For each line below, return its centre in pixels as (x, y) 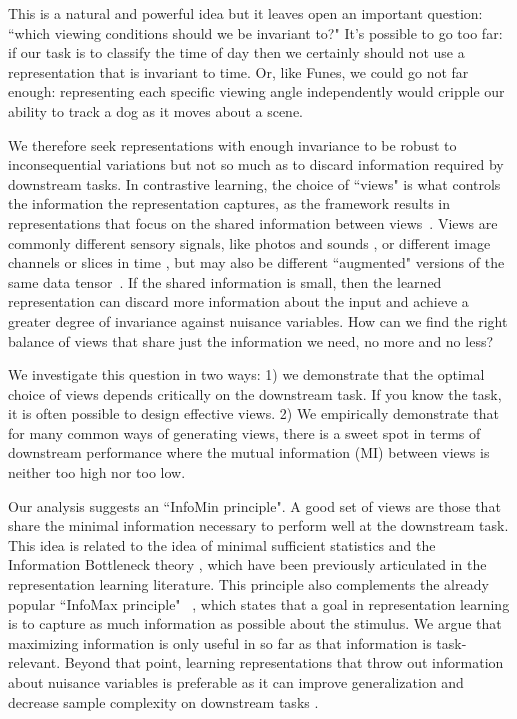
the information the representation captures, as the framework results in (229, 203)
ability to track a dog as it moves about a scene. (156, 110)
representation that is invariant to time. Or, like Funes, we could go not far (238, 71)
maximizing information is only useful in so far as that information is (220, 642)
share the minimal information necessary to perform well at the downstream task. (258, 525)
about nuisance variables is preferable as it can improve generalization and (236, 682)
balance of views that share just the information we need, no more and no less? (251, 340)
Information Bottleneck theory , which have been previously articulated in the (247, 564)
